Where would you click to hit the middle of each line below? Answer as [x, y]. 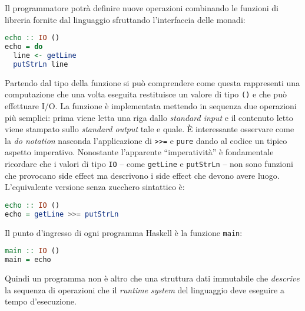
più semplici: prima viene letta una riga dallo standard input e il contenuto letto [149, 117]
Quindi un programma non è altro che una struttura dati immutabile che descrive [152, 278]
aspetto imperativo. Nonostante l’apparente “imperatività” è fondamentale [139, 152]
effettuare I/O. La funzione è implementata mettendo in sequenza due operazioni [151, 105]
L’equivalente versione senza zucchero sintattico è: [95, 187]
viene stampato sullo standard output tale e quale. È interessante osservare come [150, 129]
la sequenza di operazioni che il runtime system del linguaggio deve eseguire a [145, 289]
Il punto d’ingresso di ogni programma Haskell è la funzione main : [124, 232]
